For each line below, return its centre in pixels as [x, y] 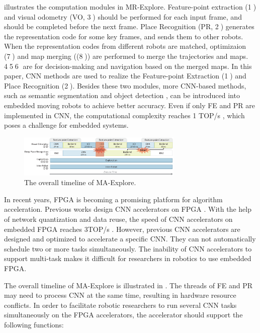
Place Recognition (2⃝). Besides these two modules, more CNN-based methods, [125, 85]
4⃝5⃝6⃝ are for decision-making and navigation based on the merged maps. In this [128, 66]
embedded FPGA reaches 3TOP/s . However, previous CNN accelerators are [122, 229]
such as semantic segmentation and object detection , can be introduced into [122, 95]
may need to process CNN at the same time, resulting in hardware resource [120, 295]
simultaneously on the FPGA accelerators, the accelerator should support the [123, 315]
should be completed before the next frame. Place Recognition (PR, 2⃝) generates [129, 26]
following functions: [34, 324]
